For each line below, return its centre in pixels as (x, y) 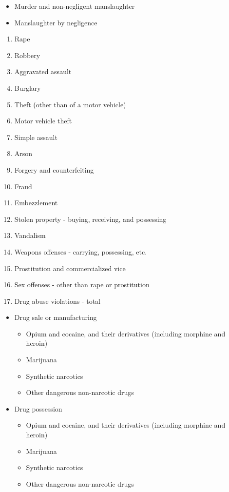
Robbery (27, 55)
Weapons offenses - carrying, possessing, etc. (81, 251)
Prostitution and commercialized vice (70, 268)
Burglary (28, 88)
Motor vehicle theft (43, 121)
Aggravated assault (43, 71)
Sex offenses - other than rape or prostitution (82, 285)
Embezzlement (36, 203)
